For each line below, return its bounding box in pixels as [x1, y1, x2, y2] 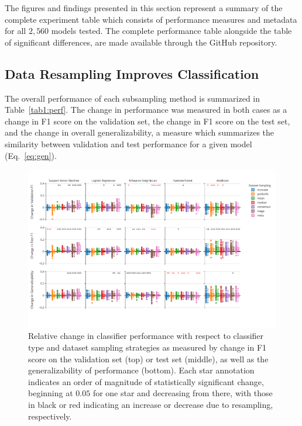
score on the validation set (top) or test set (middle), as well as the [28, 352, 269, 365]
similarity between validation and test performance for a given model [5, 137, 252, 150]
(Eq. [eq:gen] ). [5, 149, 57, 161]
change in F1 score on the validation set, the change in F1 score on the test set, [5, 115, 290, 127]
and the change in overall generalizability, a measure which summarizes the [5, 126, 274, 138]
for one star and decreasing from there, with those [92, 387, 273, 399]
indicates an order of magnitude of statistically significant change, [28, 375, 264, 387]
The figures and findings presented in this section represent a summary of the [5, 2, 283, 13]
